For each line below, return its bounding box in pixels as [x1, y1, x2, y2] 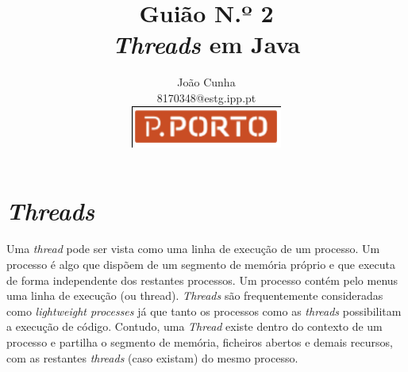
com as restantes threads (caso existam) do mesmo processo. [6, 349, 298, 366]
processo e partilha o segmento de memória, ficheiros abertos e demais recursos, [6, 333, 393, 350]
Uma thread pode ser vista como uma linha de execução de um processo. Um [6, 240, 380, 257]
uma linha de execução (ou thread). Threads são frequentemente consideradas [6, 287, 383, 304]
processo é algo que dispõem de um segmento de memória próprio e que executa [6, 256, 395, 272]
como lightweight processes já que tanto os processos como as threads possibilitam [6, 302, 402, 319]
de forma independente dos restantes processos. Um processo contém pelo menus [6, 271, 398, 288]
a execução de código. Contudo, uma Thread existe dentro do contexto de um [6, 318, 383, 335]
